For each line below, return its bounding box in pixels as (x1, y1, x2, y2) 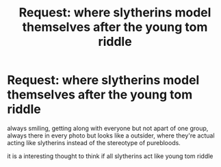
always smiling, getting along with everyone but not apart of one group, (7, 124, 209, 132)
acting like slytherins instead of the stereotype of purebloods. (7, 138, 181, 146)
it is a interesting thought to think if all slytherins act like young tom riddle (7, 152, 213, 160)
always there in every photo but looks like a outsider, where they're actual (7, 131, 215, 140)
